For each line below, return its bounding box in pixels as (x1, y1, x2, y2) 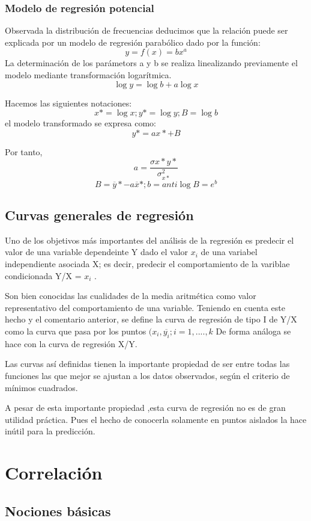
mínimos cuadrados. (5, 381, 78, 393)
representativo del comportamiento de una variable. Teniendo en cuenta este (5, 301, 285, 313)
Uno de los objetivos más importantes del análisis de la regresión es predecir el (5, 233, 294, 246)
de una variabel (201, 245, 258, 258)
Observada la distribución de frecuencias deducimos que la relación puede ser (5, 24, 288, 37)
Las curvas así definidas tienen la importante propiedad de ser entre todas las (5, 357, 290, 370)
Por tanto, (5, 145, 43, 158)
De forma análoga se (216, 324, 291, 337)
